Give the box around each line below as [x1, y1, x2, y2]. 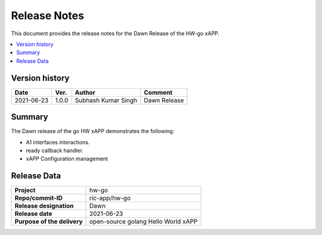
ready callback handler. [26, 147, 83, 154]
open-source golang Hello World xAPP [89, 218, 198, 226]
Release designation [14, 202, 74, 210]
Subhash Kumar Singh [75, 96, 137, 104]
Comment [144, 88, 173, 97]
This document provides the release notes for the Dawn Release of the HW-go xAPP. [11, 30, 220, 37]
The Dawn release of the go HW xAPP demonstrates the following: [11, 128, 175, 135]
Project [14, 186, 36, 194]
